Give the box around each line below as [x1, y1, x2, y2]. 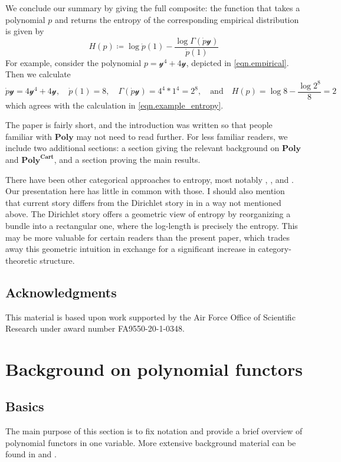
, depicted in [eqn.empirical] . [186, 56, 289, 68]
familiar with [5, 130, 53, 142]
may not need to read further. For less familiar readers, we [76, 130, 288, 142]
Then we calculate [5, 68, 71, 80]
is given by [5, 25, 44, 37]
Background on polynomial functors [5, 356, 303, 381]
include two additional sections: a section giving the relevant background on [5, 142, 280, 154]
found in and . [5, 448, 57, 460]
